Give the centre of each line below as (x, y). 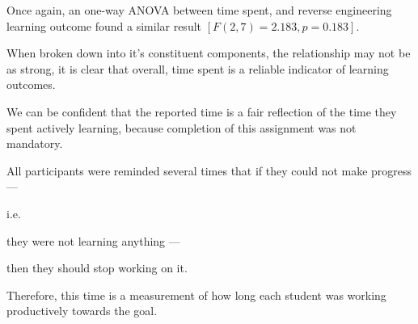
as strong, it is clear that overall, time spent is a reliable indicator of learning (198, 68)
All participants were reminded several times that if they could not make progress (209, 170)
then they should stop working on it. (97, 268)
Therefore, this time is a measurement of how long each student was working (196, 295)
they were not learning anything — (93, 240)
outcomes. (31, 84)
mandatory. (35, 143)
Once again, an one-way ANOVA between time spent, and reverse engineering (199, 10)
